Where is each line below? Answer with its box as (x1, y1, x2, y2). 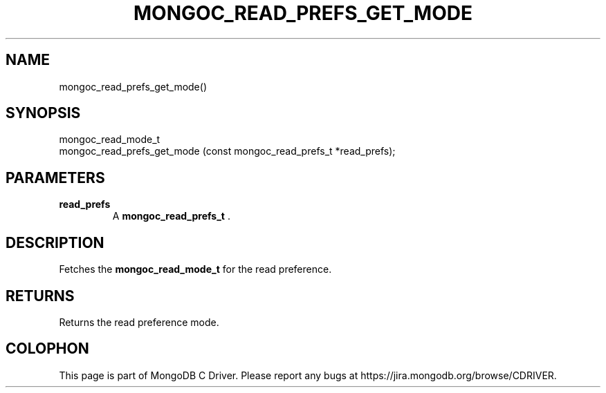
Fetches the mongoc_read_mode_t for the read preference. (59, 263, 332, 276)
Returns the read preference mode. (59, 316, 219, 328)
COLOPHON (6, 340, 89, 358)
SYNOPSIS (6, 104, 81, 122)
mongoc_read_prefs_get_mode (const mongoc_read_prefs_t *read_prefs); (59, 145, 396, 157)
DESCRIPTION (6, 233, 104, 251)
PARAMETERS (6, 169, 105, 186)
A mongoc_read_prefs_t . (112, 210, 230, 222)
